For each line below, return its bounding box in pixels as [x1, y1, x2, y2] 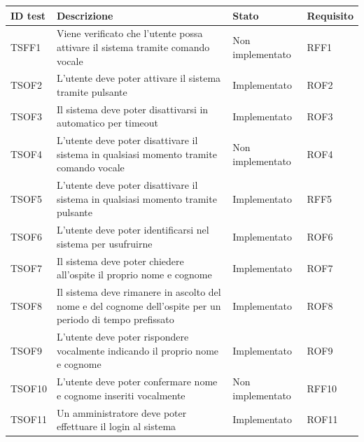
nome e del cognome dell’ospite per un [56, 298, 221, 313]
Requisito [307, 8, 353, 22]
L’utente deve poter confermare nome [56, 374, 218, 389]
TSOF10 [10, 381, 47, 396]
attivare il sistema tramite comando [56, 39, 210, 54]
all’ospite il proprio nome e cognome [56, 267, 212, 282]
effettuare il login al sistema [56, 419, 176, 434]
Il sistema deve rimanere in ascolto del [56, 285, 221, 299]
